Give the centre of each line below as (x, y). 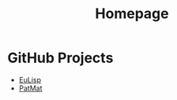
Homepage (132, 14)
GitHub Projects (60, 58)
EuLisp (30, 80)
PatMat (30, 88)
